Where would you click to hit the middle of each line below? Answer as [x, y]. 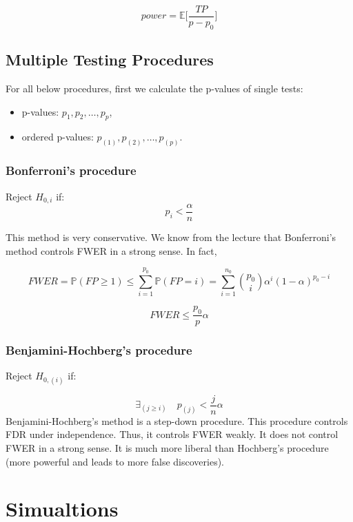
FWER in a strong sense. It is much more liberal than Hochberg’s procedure [167, 448]
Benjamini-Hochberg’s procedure [99, 350]
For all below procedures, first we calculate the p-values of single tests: [154, 88]
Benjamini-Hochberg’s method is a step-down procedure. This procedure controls [177, 420]
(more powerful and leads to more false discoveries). [115, 461]
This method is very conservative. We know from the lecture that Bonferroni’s [171, 237]
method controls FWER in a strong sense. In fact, [111, 250]
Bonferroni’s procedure [71, 170]
